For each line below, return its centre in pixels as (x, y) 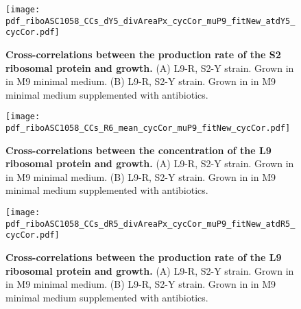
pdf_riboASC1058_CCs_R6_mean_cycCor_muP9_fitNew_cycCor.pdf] (148, 128)
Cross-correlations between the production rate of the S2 (143, 54)
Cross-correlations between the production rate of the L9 (144, 257)
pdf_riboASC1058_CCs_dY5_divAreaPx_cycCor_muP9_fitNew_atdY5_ (150, 21)
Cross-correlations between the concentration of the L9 (139, 150)
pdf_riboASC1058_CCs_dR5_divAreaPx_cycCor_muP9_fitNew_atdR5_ (150, 224)
